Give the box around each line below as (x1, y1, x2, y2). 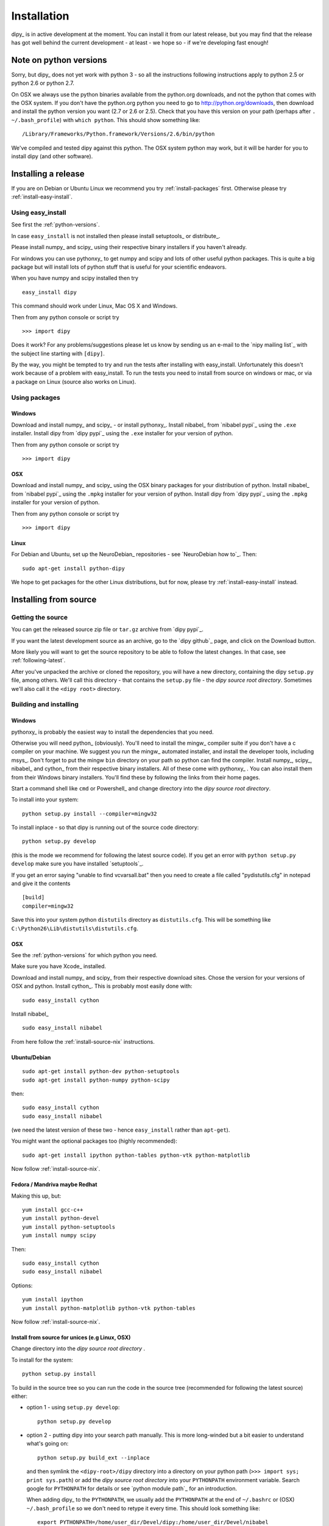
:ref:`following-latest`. (11, 657, 66, 664)
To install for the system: (11, 1356, 73, 1364)
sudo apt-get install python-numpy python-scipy (22, 1076, 170, 1083)
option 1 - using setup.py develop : (26, 1404, 120, 1411)
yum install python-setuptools (22, 1223, 116, 1230)
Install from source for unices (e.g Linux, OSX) (11, 1334, 131, 1341)
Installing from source (11, 594, 97, 604)
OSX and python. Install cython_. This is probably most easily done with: (11, 983, 193, 990)
